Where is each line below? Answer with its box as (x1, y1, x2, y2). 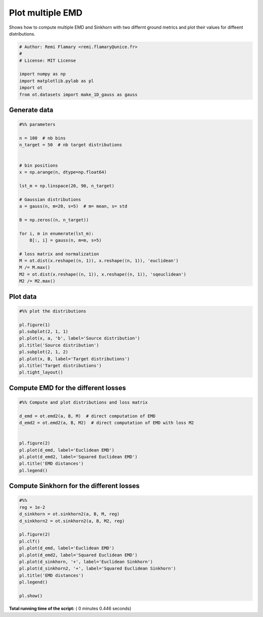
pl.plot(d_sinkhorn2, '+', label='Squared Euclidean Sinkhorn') (19, 566, 176, 571)
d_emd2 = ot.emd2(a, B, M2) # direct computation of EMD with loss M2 (19, 420, 194, 426)
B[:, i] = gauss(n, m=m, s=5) (29, 237, 102, 243)
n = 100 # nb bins (19, 135, 66, 141)
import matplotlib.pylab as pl (19, 78, 94, 84)
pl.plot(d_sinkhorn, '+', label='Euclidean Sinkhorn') (19, 559, 153, 564)
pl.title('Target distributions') (19, 363, 102, 368)
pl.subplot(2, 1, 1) (19, 329, 68, 334)
